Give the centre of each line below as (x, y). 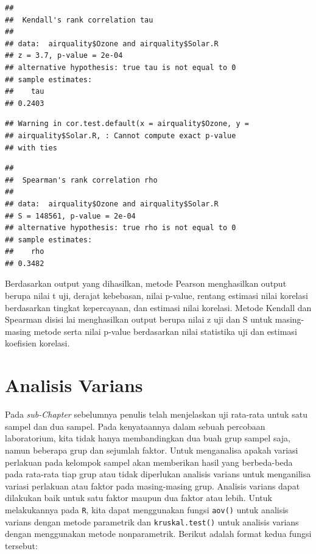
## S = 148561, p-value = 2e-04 (70, 216)
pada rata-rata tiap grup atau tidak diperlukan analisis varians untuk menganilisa (158, 474)
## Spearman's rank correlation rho (81, 180)
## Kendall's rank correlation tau (79, 20)
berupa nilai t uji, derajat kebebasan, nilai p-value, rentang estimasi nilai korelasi (156, 296)
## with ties (31, 148)
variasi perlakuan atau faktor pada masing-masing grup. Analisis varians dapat (153, 486)
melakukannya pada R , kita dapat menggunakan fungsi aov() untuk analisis (147, 509)
